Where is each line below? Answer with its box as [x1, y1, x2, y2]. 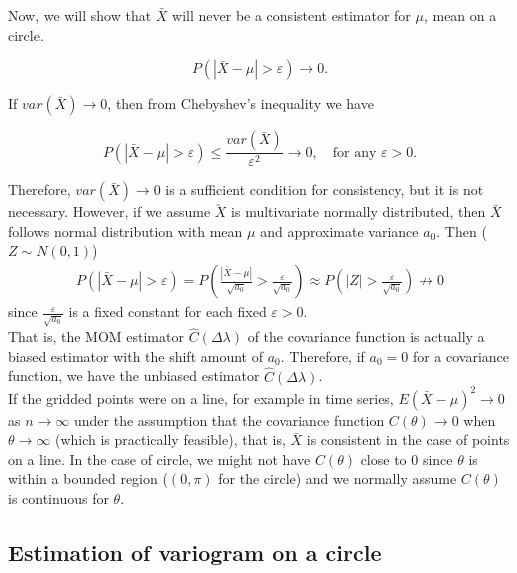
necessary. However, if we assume [8, 201, 211, 222]
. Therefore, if [280, 345, 365, 366]
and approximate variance [260, 220, 419, 241]
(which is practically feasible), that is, [54, 429, 286, 450]
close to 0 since [360, 448, 453, 469]
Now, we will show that [8, 5, 152, 25]
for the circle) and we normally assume [218, 468, 457, 489]
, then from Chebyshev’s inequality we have [107, 93, 374, 114]
